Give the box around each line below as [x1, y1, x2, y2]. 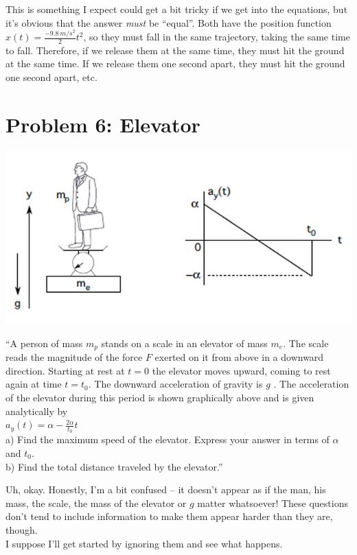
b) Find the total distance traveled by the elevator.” [5, 459, 223, 473]
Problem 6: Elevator [5, 110, 200, 138]
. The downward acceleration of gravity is [88, 377, 263, 391]
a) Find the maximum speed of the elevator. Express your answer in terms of [5, 432, 330, 447]
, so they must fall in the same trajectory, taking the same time [83, 29, 350, 44]
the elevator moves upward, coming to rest [152, 363, 331, 377]
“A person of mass [5, 335, 83, 350]
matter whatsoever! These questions [197, 495, 348, 510]
